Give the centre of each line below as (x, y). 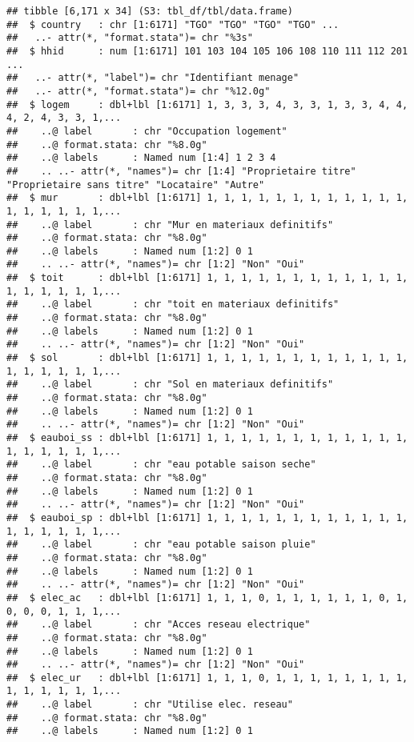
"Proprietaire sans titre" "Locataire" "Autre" (136, 184)
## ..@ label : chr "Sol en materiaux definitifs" (170, 385)
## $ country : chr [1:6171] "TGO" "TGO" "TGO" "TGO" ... (173, 24)
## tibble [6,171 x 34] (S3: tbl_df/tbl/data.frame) (150, 11)
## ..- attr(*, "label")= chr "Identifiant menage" (153, 78)
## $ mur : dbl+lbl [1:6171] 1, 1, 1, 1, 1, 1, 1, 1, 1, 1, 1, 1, (207, 198)
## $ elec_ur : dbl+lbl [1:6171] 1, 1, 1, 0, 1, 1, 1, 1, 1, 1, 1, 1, (207, 678)
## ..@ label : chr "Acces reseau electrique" (159, 625)
